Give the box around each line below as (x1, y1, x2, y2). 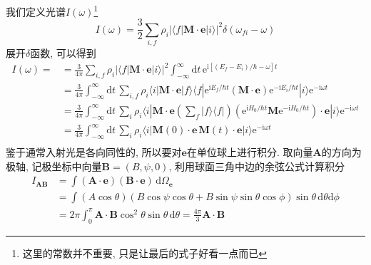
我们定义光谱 (6, 4, 66, 19)
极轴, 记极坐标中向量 (6, 158, 102, 173)
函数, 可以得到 (30, 46, 96, 61)
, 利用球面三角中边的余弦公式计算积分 (168, 158, 345, 173)
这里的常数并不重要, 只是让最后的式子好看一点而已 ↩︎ (22, 245, 268, 260)
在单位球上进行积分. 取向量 (186, 144, 313, 159)
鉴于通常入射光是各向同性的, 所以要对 (6, 144, 182, 159)
